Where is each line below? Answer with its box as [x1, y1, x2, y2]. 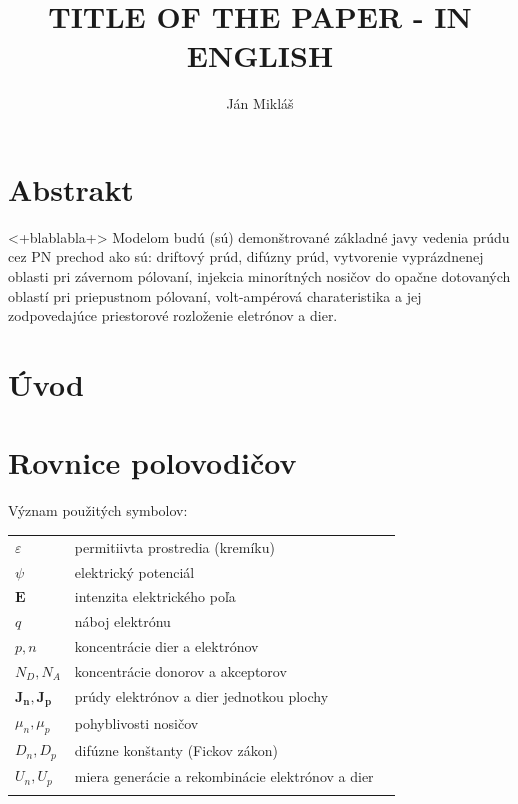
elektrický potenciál [74, 561, 195, 582]
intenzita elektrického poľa [74, 586, 236, 607]
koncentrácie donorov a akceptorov [74, 660, 287, 681]
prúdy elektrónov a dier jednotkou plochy [74, 686, 329, 707]
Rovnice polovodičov [8, 442, 297, 483]
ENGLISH [186, 35, 334, 76]
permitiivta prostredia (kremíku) [74, 536, 275, 557]
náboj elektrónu [74, 611, 171, 632]
